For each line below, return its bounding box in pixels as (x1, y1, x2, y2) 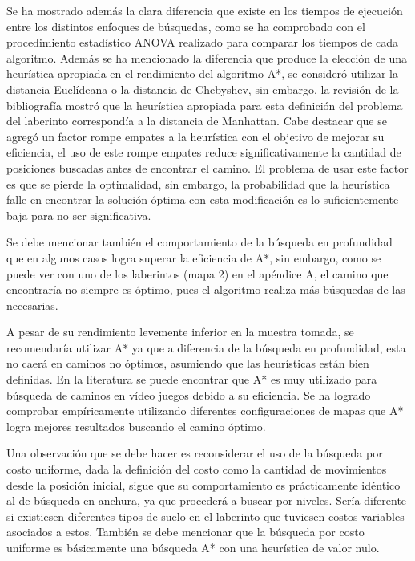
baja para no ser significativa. (6, 206, 151, 223)
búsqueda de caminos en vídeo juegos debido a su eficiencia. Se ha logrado (6, 386, 371, 403)
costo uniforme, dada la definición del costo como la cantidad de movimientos (6, 461, 387, 478)
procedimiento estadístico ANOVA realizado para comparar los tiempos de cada (6, 34, 398, 51)
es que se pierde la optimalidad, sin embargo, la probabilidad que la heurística (6, 175, 390, 192)
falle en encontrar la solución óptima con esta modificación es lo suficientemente (6, 191, 399, 208)
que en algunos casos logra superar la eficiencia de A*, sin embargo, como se (6, 249, 381, 266)
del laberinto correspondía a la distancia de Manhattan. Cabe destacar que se (6, 112, 387, 129)
